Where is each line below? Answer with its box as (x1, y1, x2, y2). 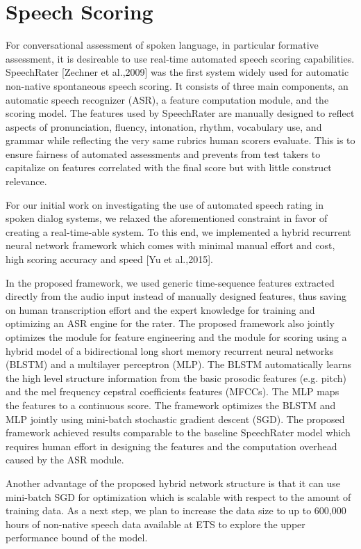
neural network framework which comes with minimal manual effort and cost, (6, 238, 335, 253)
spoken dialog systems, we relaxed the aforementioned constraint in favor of (6, 211, 328, 225)
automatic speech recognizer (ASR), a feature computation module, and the (6, 92, 329, 106)
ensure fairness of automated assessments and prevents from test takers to (6, 146, 321, 161)
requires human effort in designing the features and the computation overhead (6, 438, 337, 453)
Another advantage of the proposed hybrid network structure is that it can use (6, 475, 341, 490)
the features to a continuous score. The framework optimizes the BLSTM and (6, 397, 336, 412)
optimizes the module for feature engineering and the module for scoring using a (6, 330, 347, 344)
